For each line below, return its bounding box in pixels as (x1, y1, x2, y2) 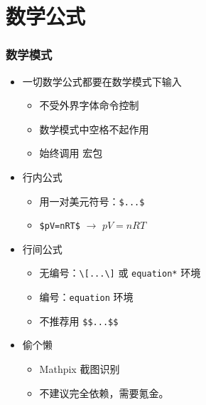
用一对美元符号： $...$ (39, 193, 145, 208)
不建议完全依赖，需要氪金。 (39, 385, 169, 400)
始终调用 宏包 (39, 145, 103, 160)
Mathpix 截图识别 (39, 362, 120, 376)
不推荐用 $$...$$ (39, 313, 119, 328)
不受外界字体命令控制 (39, 98, 139, 113)
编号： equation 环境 (39, 289, 134, 304)
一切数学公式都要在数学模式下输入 (22, 73, 182, 88)
